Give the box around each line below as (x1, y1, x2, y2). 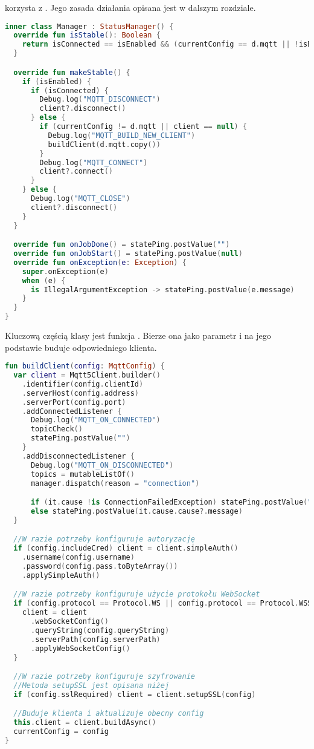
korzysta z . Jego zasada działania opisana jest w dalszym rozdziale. (5, 1, 256, 13)
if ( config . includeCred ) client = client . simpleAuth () (13, 544, 239, 553)
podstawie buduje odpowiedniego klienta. (5, 341, 157, 353)
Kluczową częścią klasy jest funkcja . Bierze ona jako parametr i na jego (5, 329, 271, 342)
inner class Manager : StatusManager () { (5, 22, 174, 31)
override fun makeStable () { (13, 68, 130, 77)
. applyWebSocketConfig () (30, 644, 130, 653)
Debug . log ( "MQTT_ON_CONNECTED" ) (30, 416, 161, 425)
